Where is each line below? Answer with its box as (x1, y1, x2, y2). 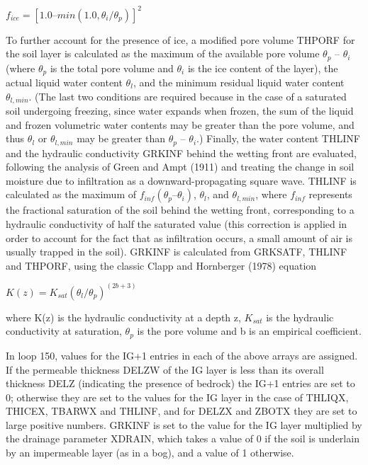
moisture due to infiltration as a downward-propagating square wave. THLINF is (6, 173, 357, 188)
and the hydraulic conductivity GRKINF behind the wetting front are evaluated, (6, 145, 357, 160)
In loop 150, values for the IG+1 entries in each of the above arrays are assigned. (6, 348, 358, 362)
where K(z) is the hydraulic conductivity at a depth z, (6, 309, 241, 324)
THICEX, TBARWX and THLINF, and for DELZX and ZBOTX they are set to (6, 403, 357, 418)
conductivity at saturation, (6, 323, 122, 338)
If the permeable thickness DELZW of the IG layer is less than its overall (6, 362, 324, 377)
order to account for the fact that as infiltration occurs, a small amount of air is (6, 230, 352, 245)
